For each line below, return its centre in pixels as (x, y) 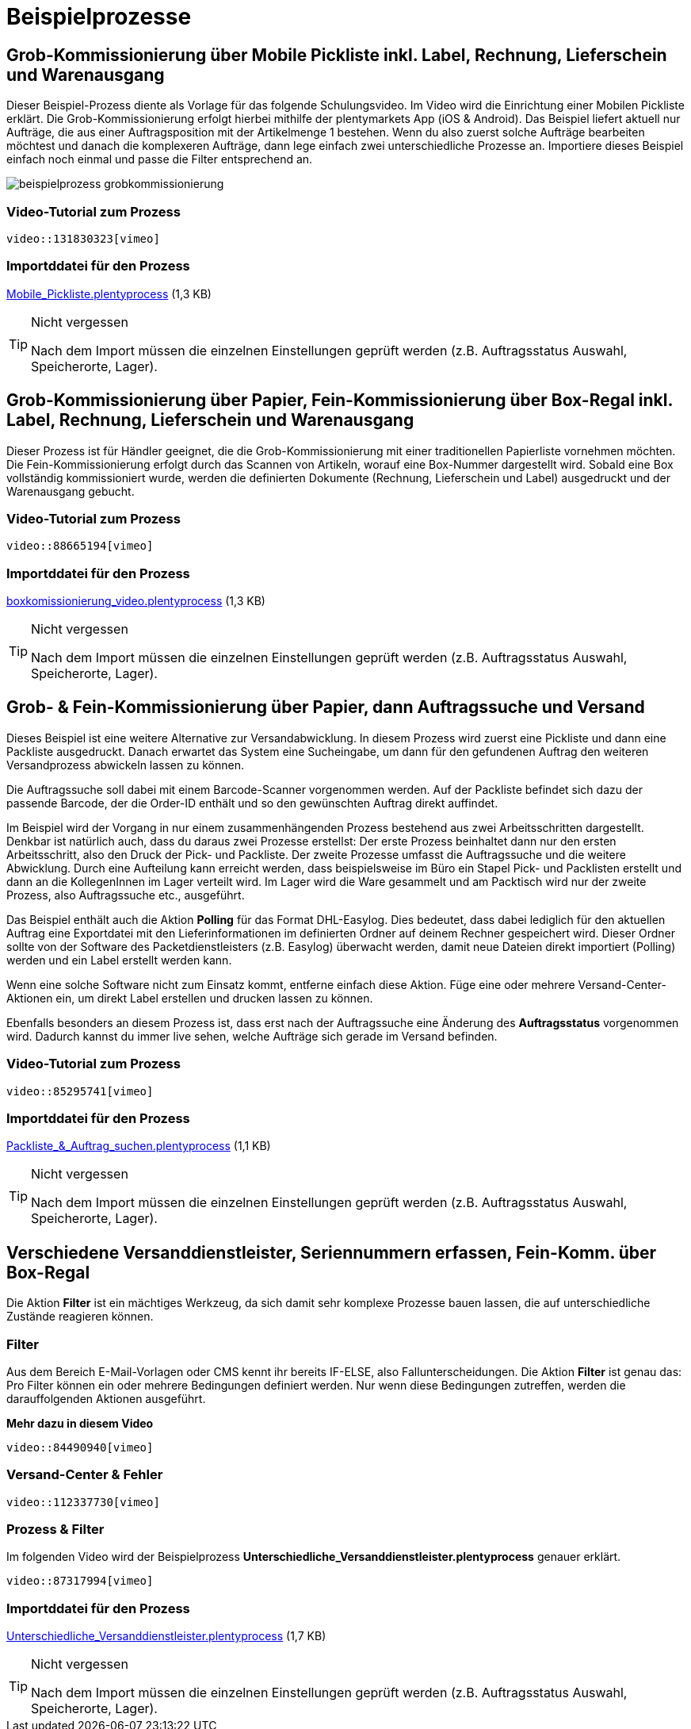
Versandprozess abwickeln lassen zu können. (125, 765)
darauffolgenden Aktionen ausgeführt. (106, 1398)
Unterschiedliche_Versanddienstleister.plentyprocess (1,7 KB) (166, 1636)
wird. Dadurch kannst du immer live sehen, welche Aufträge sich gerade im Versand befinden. (252, 1036)
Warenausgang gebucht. (71, 491)
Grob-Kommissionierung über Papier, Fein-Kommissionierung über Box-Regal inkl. (340, 401)
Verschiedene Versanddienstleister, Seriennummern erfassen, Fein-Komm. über (332, 1252)
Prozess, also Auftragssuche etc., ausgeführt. (126, 895)
